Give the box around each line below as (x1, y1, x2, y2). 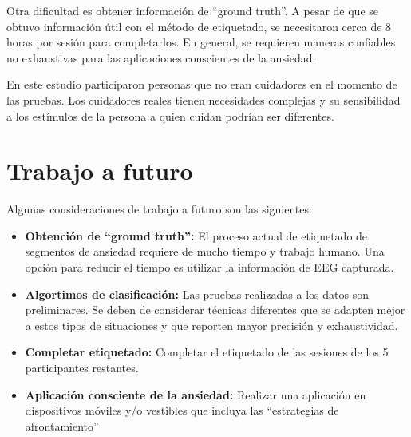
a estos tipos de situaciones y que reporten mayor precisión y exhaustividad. (25, 316, 398, 333)
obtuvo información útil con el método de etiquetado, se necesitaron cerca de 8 (6, 18, 392, 34)
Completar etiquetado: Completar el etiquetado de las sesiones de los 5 (25, 344, 389, 360)
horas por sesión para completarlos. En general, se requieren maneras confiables (6, 34, 396, 50)
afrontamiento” (25, 417, 99, 434)
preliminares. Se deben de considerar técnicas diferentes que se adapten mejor (25, 301, 405, 318)
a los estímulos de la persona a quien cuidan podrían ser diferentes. (6, 107, 334, 124)
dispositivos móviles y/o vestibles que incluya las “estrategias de (25, 402, 339, 419)
